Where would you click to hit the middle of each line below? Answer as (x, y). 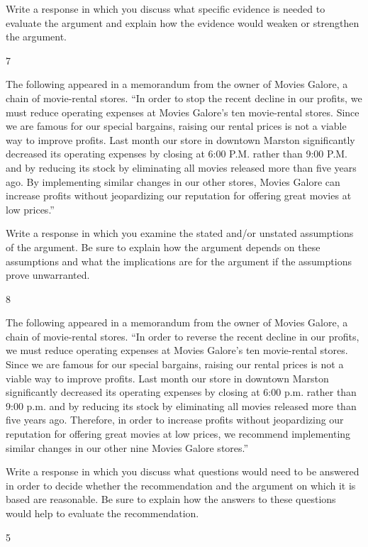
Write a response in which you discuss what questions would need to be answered (183, 471)
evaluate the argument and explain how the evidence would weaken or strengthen (183, 22)
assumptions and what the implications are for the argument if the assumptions (179, 261)
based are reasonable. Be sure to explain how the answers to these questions (171, 499)
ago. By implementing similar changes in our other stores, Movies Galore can (173, 181)
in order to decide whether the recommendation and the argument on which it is (181, 485)
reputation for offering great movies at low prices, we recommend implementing (178, 434)
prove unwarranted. (48, 275)
